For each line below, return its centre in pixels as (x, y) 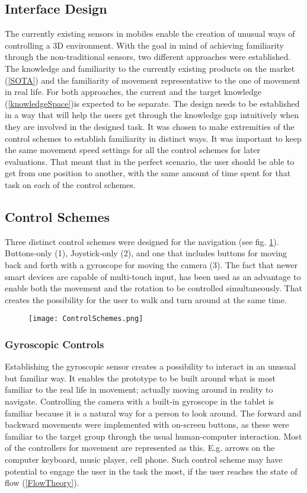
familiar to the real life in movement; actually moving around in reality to (139, 389)
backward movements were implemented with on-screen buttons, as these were (147, 424)
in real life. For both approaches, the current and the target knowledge (133, 92)
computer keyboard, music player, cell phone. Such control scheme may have (144, 459)
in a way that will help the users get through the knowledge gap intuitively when (152, 115)
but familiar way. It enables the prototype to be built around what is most (140, 378)
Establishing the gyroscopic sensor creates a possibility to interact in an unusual (151, 366)
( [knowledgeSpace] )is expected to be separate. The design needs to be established (152, 103)
